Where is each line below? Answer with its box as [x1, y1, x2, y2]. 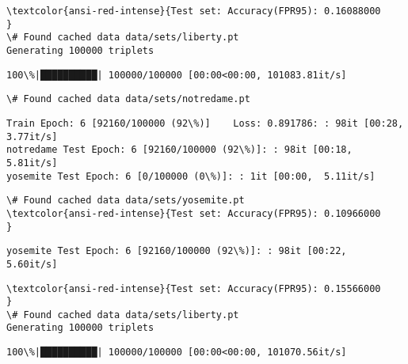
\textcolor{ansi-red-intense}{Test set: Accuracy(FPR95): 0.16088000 [6, 6, 381, 17]
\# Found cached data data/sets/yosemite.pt [6, 195, 245, 207]
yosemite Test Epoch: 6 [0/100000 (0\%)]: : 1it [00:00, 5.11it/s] [6, 170, 376, 182]
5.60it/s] [6, 258, 58, 270]
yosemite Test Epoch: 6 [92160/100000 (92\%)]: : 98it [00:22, [6, 245, 347, 257]
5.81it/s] [6, 157, 58, 169]
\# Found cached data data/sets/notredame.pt [6, 93, 250, 105]
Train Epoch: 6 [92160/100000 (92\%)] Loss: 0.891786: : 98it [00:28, [6, 117, 404, 129]
